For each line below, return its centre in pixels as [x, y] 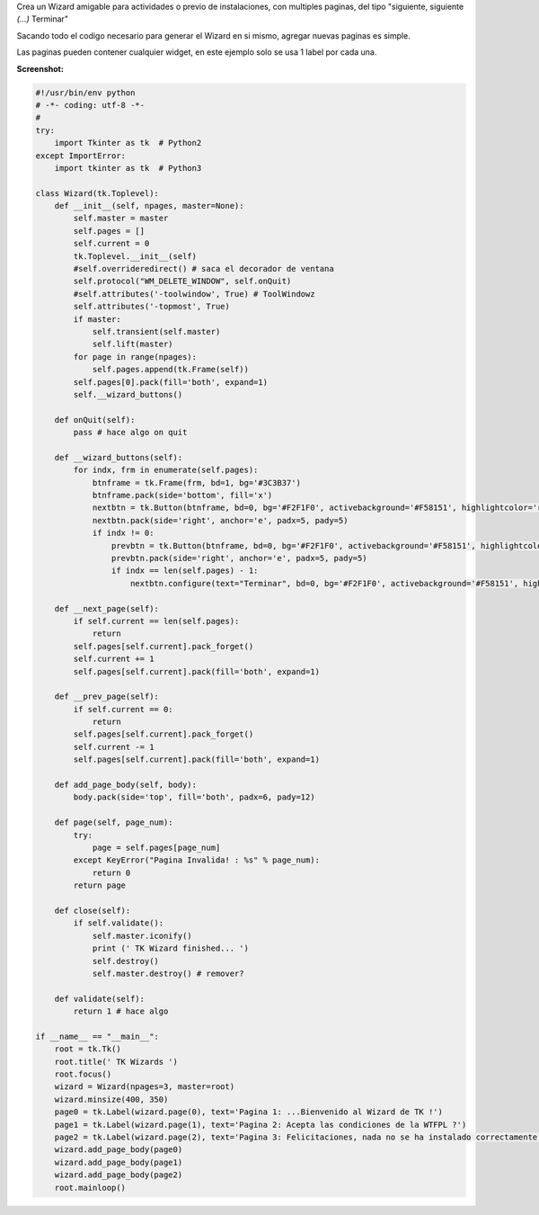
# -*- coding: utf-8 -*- [90, 105]
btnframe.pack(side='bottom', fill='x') [182, 496]
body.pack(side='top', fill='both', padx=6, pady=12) [194, 797]
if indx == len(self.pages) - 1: [185, 571]
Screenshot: [40, 68]
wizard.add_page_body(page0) [119, 1150]
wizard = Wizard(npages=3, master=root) [145, 1087]
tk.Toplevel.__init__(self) [135, 256]
